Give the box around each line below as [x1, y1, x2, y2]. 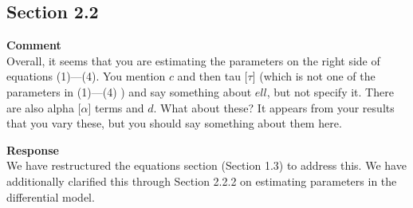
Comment [6, 37, 61, 53]
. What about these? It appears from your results [153, 99, 395, 116]
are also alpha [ [6, 99, 81, 116]
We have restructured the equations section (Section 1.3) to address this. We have [6, 157, 407, 174]
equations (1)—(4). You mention [6, 68, 166, 84]
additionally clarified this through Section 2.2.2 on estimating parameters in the [6, 172, 397, 189]
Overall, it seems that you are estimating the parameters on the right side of [6, 52, 380, 69]
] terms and [88, 99, 144, 116]
